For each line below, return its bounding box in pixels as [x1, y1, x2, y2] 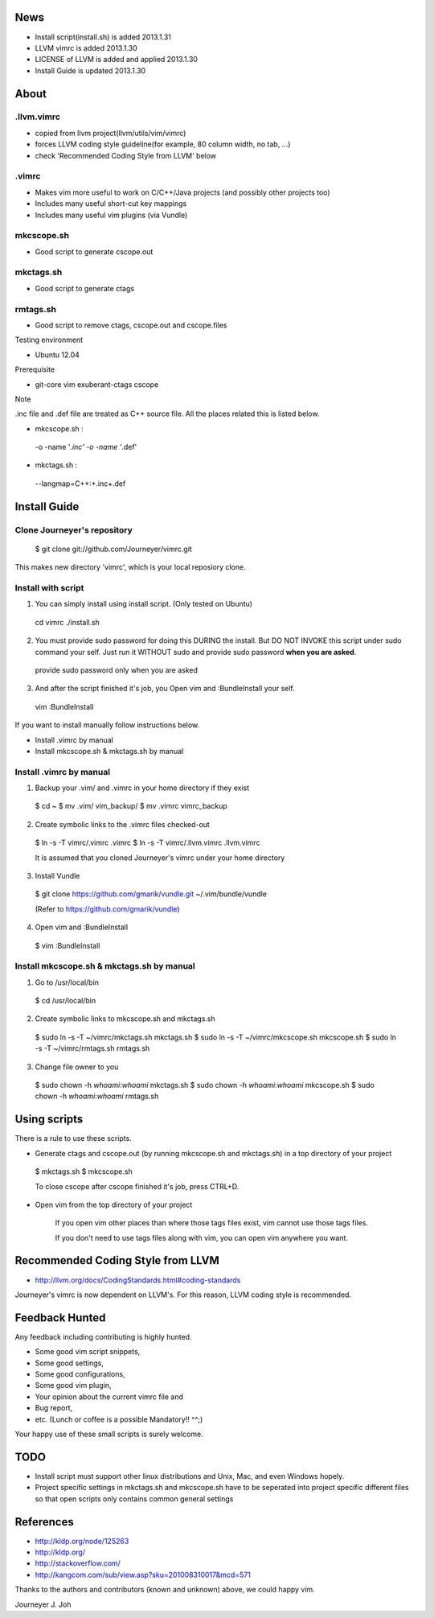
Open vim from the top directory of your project [35, 1200, 193, 1209]
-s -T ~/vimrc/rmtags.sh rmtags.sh [35, 1044, 150, 1053]
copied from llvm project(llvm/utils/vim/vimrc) [35, 128, 186, 138]
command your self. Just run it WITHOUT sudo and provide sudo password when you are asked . [35, 647, 357, 657]
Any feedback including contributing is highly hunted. [14, 1332, 192, 1341]
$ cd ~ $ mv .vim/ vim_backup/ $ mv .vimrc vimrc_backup [35, 801, 228, 811]
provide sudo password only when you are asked [35, 665, 199, 675]
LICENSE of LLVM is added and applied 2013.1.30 [35, 55, 199, 64]
